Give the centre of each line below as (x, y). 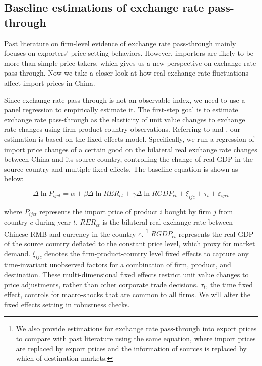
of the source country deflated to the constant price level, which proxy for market (130, 243)
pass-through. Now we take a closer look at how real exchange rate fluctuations (126, 73)
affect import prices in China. (50, 82)
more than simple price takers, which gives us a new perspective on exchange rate (130, 63)
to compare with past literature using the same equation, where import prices (136, 338)
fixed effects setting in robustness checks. (67, 304)
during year (53, 222)
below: (14, 178)
